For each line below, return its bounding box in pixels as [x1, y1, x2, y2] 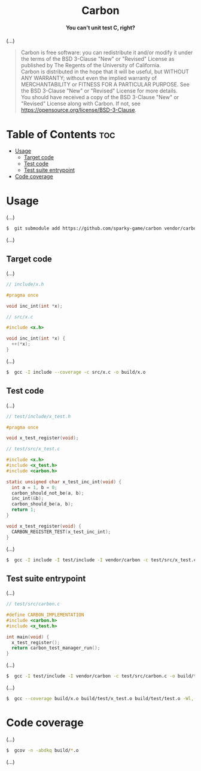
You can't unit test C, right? [65, 24, 136, 31]
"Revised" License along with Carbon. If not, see [20, 100, 141, 108]
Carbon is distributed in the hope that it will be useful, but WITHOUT [20, 68, 190, 75]
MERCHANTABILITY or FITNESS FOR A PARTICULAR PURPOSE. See [20, 81, 190, 88]
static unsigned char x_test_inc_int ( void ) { [6, 478, 121, 485]
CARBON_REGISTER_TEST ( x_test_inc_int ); [11, 529, 111, 535]
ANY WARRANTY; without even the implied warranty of [20, 75, 157, 82]
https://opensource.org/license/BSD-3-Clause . [20, 106, 136, 114]
